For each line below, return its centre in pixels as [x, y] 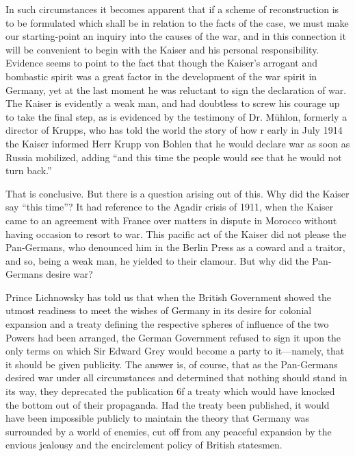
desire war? [69, 274]
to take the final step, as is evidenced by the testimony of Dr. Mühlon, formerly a [176, 116]
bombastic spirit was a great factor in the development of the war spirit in [161, 76]
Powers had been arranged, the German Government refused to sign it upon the [173, 337]
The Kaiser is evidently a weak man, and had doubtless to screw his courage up [173, 103]
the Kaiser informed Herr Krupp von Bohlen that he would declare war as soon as [178, 143]
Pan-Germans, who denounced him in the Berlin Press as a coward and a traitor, [175, 247]
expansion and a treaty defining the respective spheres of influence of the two [167, 324]
